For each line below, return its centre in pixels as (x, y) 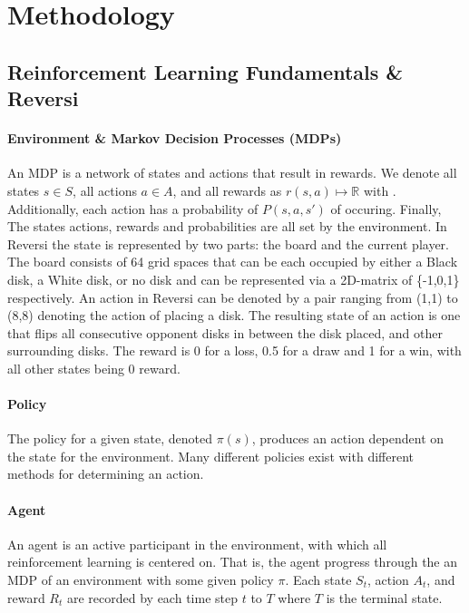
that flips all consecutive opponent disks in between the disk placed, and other (225, 332)
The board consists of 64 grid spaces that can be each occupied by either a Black (233, 262)
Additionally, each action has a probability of (133, 208)
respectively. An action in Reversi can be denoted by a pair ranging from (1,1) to (233, 297)
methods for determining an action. (106, 474)
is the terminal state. (384, 597)
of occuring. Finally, (386, 208)
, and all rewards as (227, 190)
